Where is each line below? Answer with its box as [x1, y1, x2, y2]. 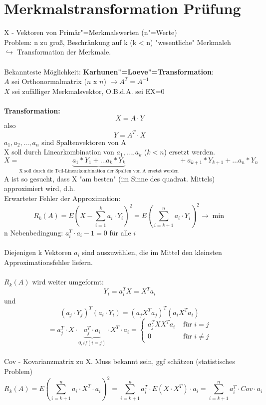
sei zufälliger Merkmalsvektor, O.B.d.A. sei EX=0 [12, 85, 165, 96]
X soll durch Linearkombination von [4, 146, 114, 157]
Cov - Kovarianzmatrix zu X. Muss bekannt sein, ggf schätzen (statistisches [4, 356, 235, 366]
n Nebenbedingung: [4, 227, 63, 237]
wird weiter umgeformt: [32, 276, 104, 287]
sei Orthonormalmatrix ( [11, 76, 87, 86]
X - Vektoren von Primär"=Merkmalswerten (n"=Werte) [4, 27, 177, 37]
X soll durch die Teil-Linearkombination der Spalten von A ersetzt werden [19, 168, 179, 174]
